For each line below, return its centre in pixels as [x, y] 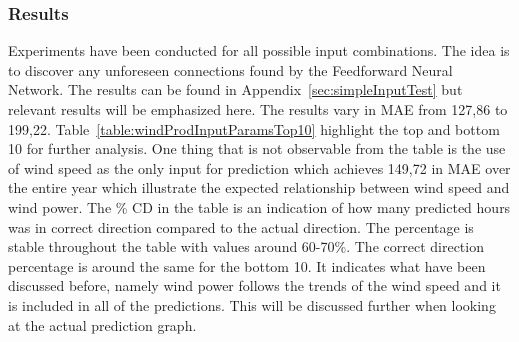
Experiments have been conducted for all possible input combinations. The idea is [259, 50]
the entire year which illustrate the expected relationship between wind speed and [259, 187]
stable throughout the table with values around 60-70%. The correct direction [246, 246]
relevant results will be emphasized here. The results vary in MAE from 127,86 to [258, 109]
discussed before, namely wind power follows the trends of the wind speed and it [254, 285]
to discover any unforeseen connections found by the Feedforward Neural [230, 69]
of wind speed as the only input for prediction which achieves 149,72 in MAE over [259, 167]
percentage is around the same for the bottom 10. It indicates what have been [247, 265]
